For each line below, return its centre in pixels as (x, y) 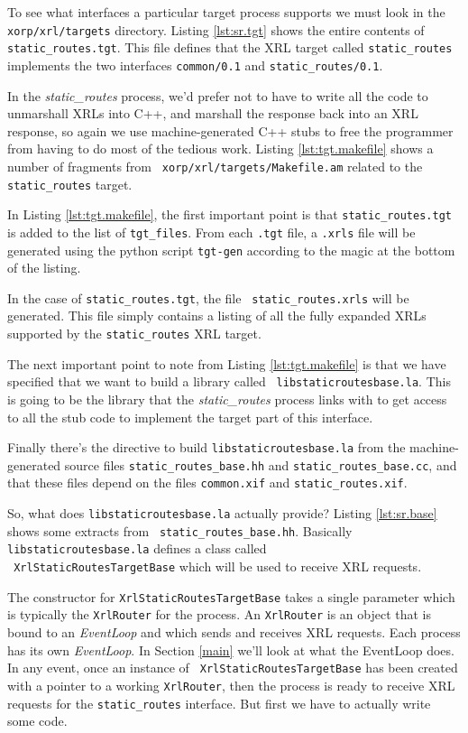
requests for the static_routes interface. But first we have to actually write (219, 703)
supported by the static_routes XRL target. (134, 334)
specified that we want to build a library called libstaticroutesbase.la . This (229, 381)
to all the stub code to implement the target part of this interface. (190, 417)
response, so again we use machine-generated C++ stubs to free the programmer (230, 130)
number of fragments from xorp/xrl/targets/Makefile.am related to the (215, 166)
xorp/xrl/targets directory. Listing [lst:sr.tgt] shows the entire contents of (216, 29)
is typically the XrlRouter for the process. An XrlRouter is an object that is (220, 614)
